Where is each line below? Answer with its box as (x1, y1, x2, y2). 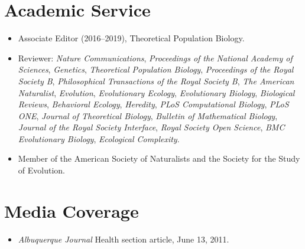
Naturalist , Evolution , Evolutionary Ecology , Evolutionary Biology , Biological (18, 86, 295, 99)
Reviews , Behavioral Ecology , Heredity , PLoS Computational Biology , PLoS (18, 98, 289, 110)
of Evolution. (18, 164, 65, 176)
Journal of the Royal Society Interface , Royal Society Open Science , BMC (18, 121, 285, 133)
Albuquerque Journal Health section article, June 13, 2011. (18, 232, 229, 245)
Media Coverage (4, 198, 139, 222)
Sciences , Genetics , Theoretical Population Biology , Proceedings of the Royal (18, 63, 294, 76)
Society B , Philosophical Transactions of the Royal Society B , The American (18, 74, 294, 87)
